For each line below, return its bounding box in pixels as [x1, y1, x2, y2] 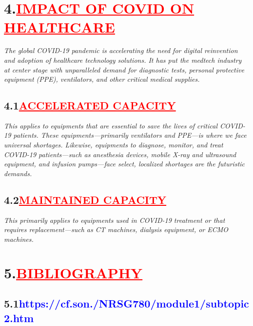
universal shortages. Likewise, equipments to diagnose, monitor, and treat [4, 140, 223, 150]
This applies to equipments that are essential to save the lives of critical [4, 120, 218, 130]
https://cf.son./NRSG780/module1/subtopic [19, 296, 249, 311]
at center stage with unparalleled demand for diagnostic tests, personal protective [4, 64, 244, 74]
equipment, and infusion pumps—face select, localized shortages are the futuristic [4, 159, 245, 169]
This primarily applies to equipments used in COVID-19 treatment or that [4, 215, 225, 225]
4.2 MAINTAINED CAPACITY [4, 192, 167, 207]
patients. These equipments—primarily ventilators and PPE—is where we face [13, 130, 247, 140]
